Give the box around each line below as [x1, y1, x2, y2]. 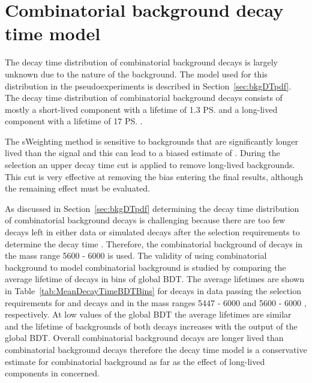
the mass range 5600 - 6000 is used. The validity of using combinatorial [5, 249, 267, 262]
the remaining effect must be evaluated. [5, 182, 150, 195]
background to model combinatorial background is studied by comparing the [5, 261, 286, 273]
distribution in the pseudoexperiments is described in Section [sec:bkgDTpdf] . [5, 79, 292, 92]
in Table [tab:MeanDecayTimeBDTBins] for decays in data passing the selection [5, 285, 301, 297]
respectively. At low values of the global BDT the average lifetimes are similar [5, 308, 292, 321]
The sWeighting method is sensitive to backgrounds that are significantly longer [5, 134, 299, 147]
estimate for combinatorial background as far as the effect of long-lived [5, 355, 265, 367]
